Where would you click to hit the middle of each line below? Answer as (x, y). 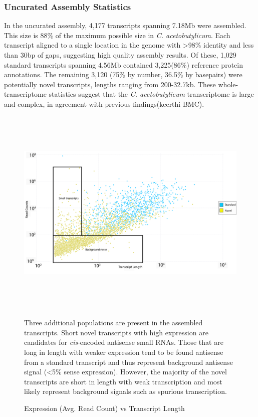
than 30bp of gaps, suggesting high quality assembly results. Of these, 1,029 (120, 55)
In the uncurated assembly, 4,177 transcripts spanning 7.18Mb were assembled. (125, 25)
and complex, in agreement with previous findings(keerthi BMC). (104, 103)
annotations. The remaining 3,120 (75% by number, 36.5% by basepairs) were (123, 74)
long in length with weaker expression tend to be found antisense (124, 352)
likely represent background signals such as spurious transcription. (125, 391)
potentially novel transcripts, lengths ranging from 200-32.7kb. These (110, 84)
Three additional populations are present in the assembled (113, 323)
